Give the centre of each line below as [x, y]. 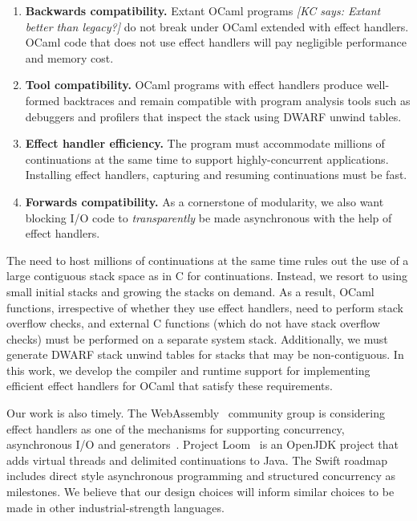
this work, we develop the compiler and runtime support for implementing [188, 370]
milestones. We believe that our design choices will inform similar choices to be [200, 492]
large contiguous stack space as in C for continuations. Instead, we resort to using [207, 276]
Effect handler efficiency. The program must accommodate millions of [205, 143]
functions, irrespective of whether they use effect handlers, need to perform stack [205, 307]
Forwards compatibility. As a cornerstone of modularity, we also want [204, 201]
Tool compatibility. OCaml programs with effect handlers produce [194, 85]
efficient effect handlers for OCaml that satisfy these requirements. [170, 386]
